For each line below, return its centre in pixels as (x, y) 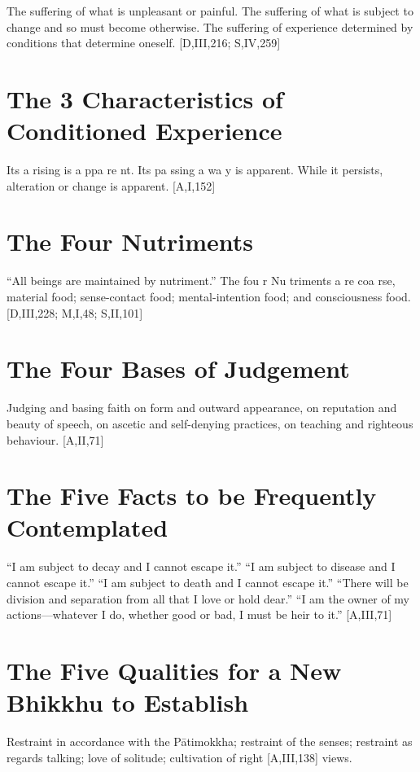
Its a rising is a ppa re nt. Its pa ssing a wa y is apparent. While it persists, (195, 170)
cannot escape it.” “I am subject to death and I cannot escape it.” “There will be (208, 582)
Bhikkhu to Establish (128, 702)
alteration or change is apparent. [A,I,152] (111, 185)
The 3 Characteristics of (145, 98)
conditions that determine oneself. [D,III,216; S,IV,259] (144, 43)
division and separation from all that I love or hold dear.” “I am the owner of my (208, 598)
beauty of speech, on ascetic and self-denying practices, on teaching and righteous (210, 423)
